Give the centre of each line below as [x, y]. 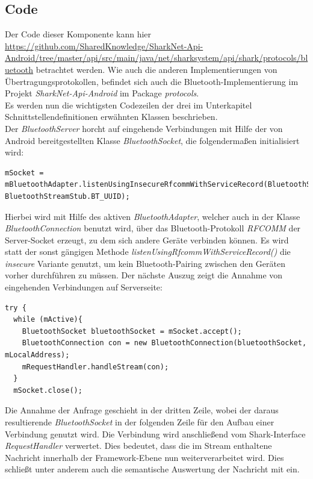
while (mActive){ [48, 320]
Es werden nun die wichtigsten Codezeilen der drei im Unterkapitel [129, 105]
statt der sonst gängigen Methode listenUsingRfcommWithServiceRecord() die [148, 252]
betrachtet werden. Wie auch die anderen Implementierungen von [156, 69]
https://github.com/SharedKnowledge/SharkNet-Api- [104, 45]
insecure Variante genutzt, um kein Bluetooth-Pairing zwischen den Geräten [145, 263]
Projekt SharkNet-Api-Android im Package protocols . [102, 93]
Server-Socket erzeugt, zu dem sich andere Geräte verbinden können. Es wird [147, 239]
